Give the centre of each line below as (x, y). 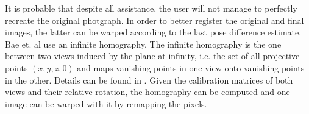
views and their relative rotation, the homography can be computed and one (147, 92)
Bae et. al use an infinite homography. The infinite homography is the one (143, 44)
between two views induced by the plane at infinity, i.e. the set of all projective (152, 56)
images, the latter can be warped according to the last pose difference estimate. (153, 32)
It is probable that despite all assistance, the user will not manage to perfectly (151, 8)
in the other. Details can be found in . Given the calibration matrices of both (149, 80)
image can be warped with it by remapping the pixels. (106, 103)
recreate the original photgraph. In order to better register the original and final (154, 20)
